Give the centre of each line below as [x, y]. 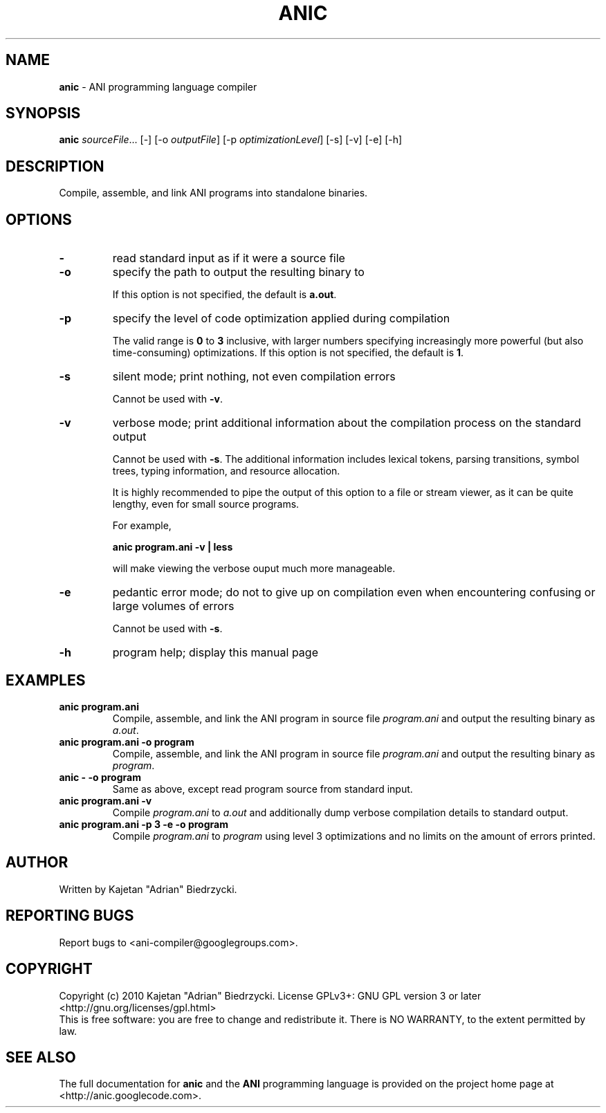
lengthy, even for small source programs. [206, 504]
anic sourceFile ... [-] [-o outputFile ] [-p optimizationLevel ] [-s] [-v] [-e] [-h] [231, 140]
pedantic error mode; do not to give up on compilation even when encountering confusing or [354, 592]
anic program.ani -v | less [173, 547]
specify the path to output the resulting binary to [238, 272]
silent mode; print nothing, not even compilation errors [254, 377]
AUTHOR [37, 863]
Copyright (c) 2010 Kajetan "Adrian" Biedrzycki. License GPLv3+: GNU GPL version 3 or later [270, 995]
